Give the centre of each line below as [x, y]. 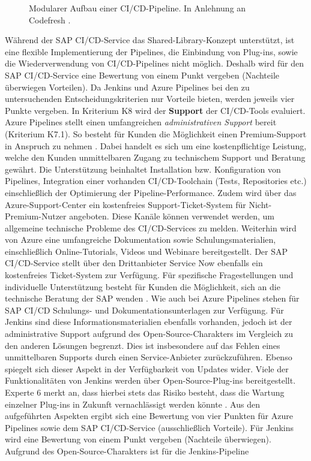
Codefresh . [50, 19]
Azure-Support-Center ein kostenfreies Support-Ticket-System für [125, 204]
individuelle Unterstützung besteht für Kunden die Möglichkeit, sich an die [143, 286]
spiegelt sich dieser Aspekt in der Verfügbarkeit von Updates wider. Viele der [147, 368]
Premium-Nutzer [36, 216]
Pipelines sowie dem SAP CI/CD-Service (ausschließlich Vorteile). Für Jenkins [149, 427]
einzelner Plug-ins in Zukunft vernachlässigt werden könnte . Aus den [132, 404]
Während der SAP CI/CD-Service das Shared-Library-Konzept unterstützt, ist [150, 40]
